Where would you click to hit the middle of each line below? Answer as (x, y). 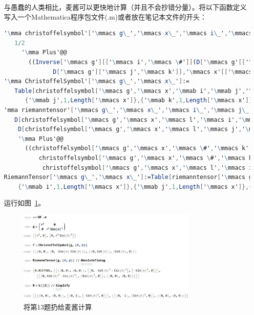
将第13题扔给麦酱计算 (58, 306)
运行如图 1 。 (24, 203)
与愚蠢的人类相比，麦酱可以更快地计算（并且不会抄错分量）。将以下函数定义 (125, 7)
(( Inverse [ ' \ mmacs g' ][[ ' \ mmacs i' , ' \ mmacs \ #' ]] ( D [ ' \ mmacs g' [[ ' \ (140, 62)
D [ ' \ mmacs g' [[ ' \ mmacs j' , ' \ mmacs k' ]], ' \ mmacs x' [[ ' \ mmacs (153, 72)
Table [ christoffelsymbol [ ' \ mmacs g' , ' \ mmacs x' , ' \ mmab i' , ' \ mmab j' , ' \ (133, 91)
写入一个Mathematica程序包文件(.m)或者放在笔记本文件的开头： (105, 16)
